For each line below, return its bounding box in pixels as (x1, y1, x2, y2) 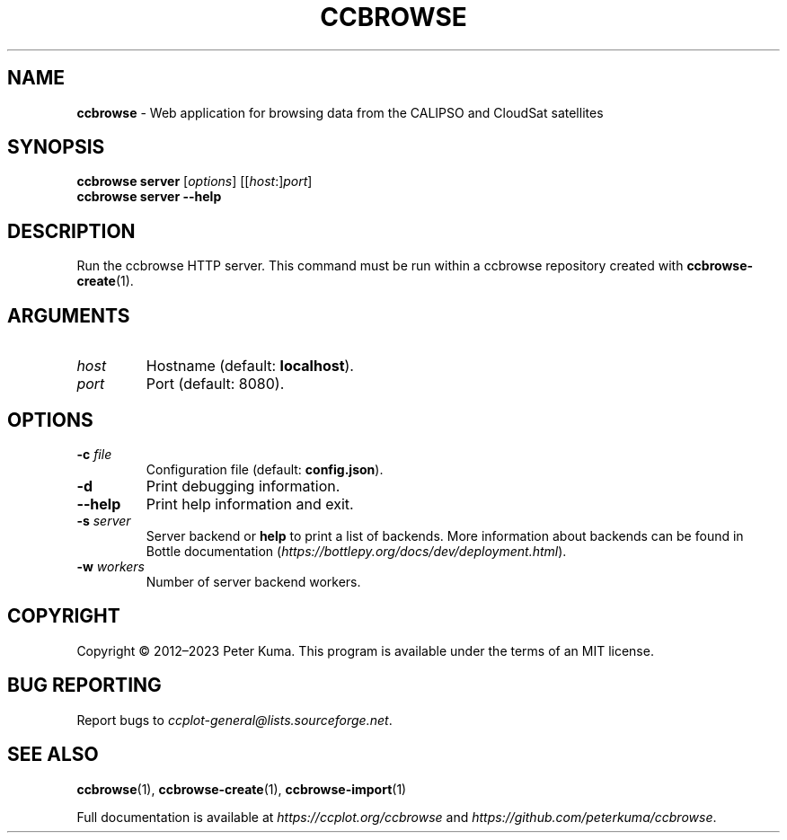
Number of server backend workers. (146, 573, 361, 589)
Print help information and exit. (146, 494, 354, 513)
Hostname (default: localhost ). (146, 357, 354, 376)
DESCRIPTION (7, 219, 136, 243)
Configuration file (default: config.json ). (146, 461, 384, 477)
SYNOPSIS (7, 136, 105, 159)
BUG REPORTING (7, 674, 162, 697)
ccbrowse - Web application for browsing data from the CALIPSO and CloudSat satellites (76, 104, 604, 120)
